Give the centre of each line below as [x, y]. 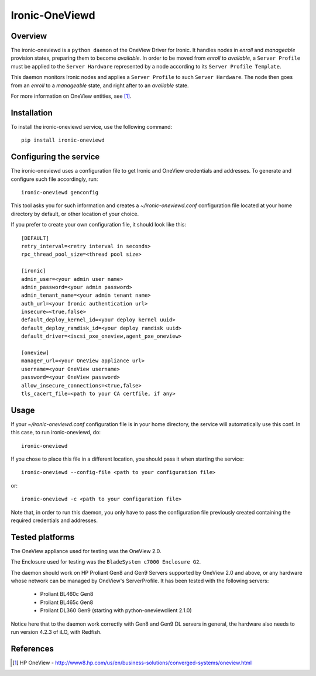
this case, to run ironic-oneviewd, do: [56, 433]
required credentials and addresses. [54, 520]
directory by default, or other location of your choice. [75, 214]
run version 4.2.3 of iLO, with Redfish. [56, 632]
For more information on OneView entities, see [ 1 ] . [71, 96]
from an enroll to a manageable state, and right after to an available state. [100, 85]
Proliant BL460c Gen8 [67, 594]
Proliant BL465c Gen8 [67, 602]
